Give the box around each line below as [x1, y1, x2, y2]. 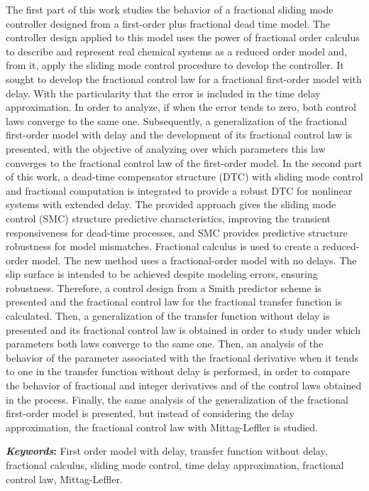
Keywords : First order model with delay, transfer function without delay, [6, 443, 328, 458]
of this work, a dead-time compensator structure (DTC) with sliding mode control [6, 169, 363, 184]
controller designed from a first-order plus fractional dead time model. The [6, 16, 331, 31]
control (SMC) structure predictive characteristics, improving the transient [6, 210, 331, 225]
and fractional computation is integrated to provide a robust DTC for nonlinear [6, 183, 353, 198]
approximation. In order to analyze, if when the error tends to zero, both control [6, 99, 356, 114]
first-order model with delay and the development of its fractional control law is [6, 127, 353, 142]
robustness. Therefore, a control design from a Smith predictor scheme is [6, 280, 321, 295]
